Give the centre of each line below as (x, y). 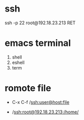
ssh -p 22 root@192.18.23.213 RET (40, 23)
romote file (28, 88)
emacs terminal (38, 43)
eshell (18, 62)
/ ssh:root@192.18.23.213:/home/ (45, 112)
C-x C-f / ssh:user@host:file (41, 102)
